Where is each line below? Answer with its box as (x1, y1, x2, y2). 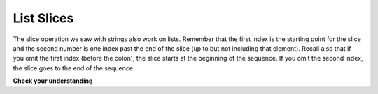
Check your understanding (13, 77, 93, 85)
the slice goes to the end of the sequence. (13, 63, 135, 72)
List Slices (13, 10, 74, 26)
